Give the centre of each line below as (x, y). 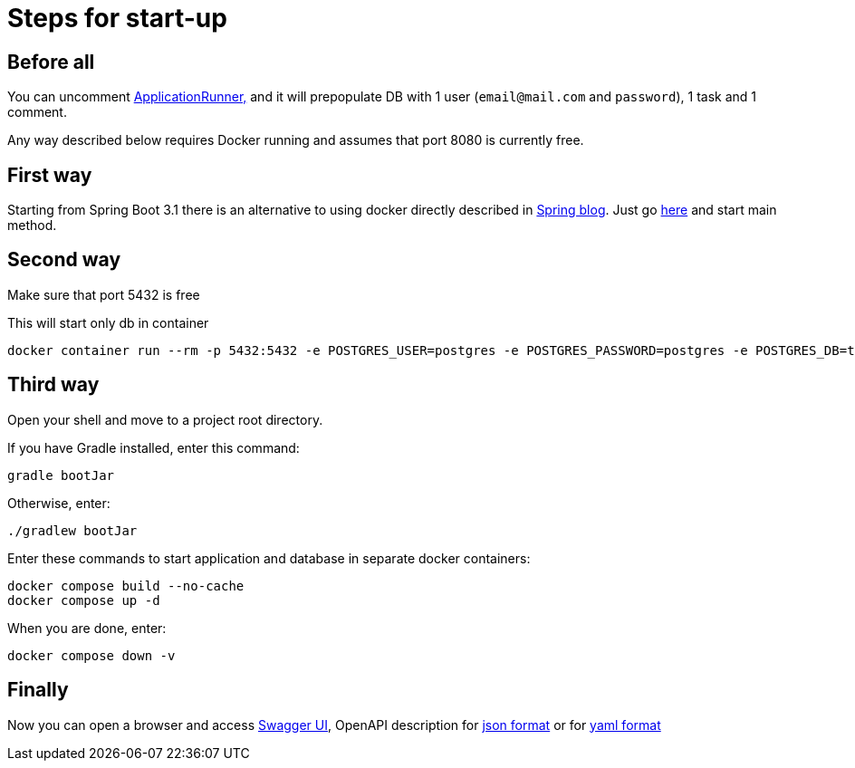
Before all (51, 62)
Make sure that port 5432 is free (104, 294)
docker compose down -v (91, 655)
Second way (64, 260)
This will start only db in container (108, 322)
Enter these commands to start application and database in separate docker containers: (269, 558)
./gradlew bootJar (72, 530)
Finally (38, 690)
